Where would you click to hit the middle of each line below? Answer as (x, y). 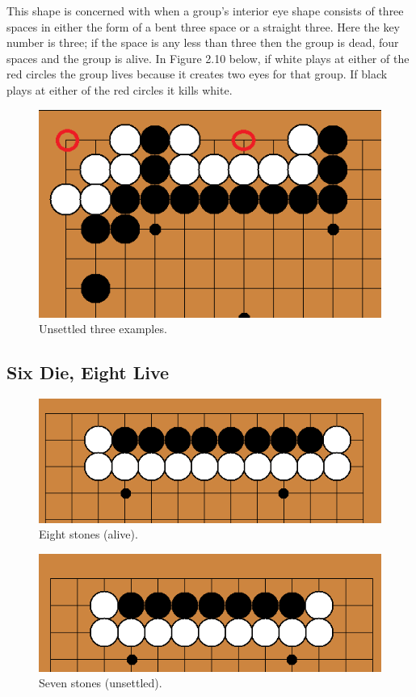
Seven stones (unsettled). (101, 683)
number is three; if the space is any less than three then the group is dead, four (203, 42)
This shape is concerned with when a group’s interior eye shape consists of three (205, 11)
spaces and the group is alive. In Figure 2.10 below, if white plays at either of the (208, 58)
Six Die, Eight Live (88, 372)
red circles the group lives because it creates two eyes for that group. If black (197, 74)
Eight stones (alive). (88, 534)
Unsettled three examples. (103, 329)
